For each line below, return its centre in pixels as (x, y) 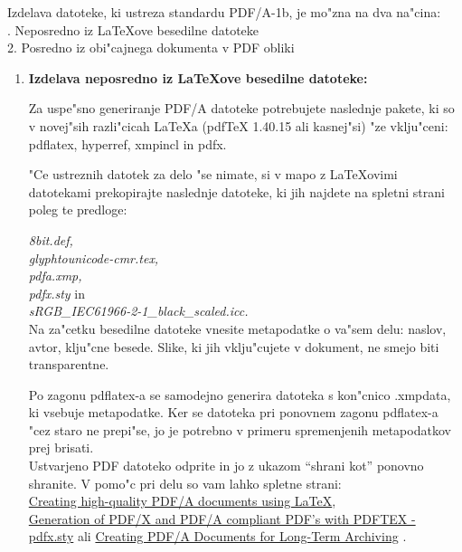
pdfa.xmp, (55, 276)
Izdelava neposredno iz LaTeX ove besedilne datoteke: (198, 77)
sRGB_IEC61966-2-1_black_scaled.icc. (138, 311)
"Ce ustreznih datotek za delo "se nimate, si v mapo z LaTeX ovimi (213, 174)
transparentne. (69, 364)
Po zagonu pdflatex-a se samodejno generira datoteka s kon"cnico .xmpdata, (240, 394)
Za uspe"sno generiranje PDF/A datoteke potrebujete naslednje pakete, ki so (241, 108)
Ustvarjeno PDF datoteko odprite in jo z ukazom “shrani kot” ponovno (226, 466)
